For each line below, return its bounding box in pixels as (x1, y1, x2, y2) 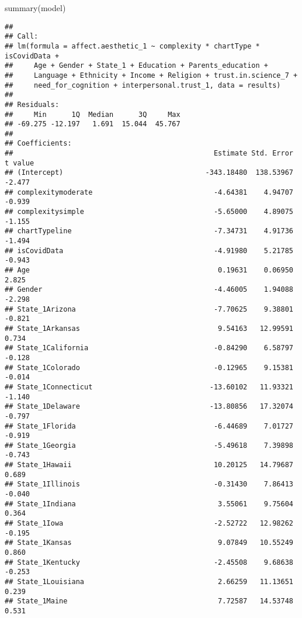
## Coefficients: (5, 139, 72, 148)
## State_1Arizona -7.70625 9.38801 (5, 305, 293, 313)
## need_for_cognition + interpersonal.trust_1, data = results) (5, 81, 281, 89)
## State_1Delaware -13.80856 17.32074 (5, 402, 293, 411)
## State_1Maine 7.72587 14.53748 (5, 597, 293, 606)
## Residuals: (5, 100, 60, 109)
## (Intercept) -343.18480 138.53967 (5, 168, 293, 177)
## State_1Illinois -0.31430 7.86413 (5, 480, 293, 489)
